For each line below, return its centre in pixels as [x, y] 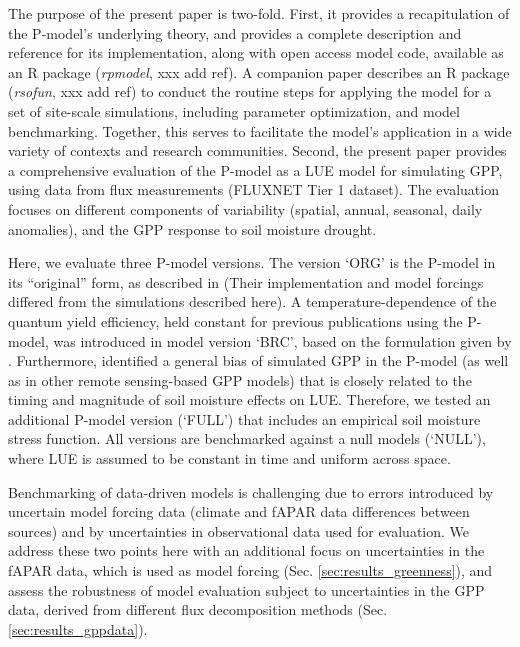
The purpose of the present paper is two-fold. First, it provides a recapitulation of [259, 13]
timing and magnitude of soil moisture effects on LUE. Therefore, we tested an [249, 399]
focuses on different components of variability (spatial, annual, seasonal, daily [245, 208]
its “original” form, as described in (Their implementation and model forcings [246, 281]
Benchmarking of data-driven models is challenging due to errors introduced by [251, 491]
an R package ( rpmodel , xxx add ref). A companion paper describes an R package [259, 71]
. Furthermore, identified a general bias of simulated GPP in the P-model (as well [258, 360]
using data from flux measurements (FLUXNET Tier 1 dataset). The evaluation [253, 189]
